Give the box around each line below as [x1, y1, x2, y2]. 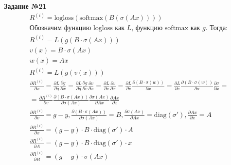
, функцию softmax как [131, 25, 200, 32]
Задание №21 [4, 1, 47, 11]
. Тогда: [205, 25, 228, 32]
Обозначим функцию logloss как [29, 25, 124, 32]
